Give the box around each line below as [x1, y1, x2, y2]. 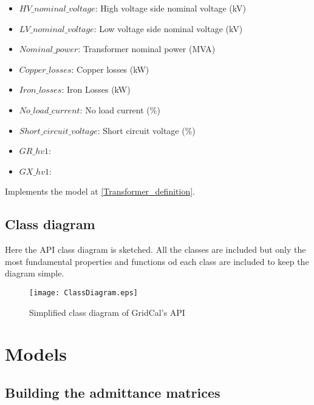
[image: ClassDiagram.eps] [29, 288, 138, 297]
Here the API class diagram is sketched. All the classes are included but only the [5, 243, 306, 256]
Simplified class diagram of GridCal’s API [29, 306, 185, 318]
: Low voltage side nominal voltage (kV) [94, 22, 243, 35]
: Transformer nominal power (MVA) [78, 42, 216, 55]
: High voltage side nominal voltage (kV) [95, 2, 246, 14]
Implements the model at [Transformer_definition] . [5, 185, 195, 198]
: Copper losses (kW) [71, 62, 149, 75]
